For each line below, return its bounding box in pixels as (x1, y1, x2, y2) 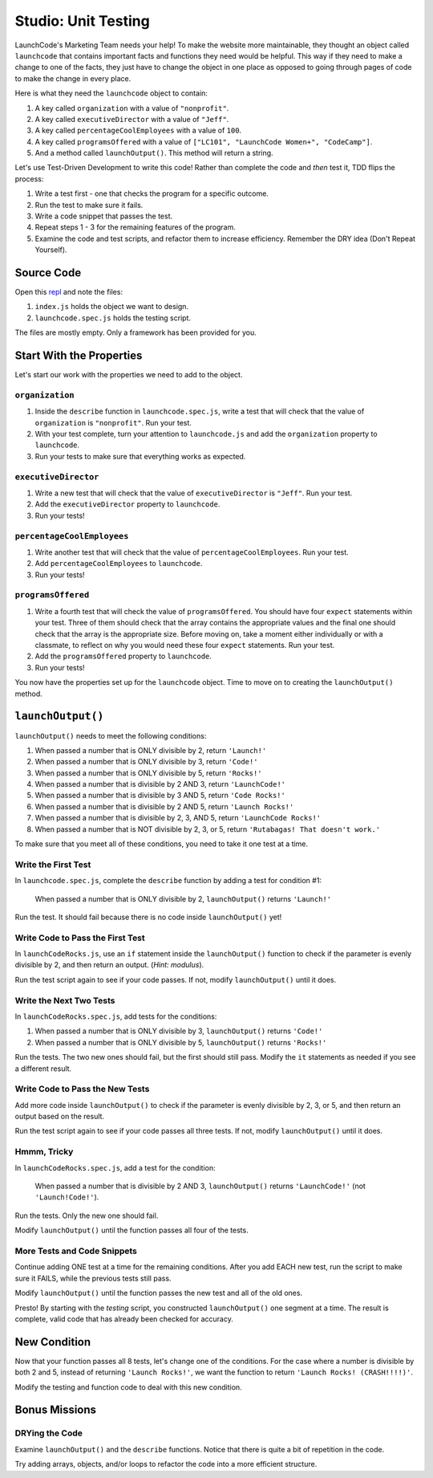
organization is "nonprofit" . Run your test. (34, 417, 192, 427)
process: (14, 173, 44, 184)
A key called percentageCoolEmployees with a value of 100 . (34, 125, 242, 136)
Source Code (14, 266, 82, 279)
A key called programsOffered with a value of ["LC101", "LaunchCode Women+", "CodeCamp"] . (34, 136, 373, 146)
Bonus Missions (14, 1403, 96, 1417)
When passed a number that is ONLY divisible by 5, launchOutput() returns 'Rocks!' (34, 1037, 327, 1047)
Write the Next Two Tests (14, 995, 115, 1006)
